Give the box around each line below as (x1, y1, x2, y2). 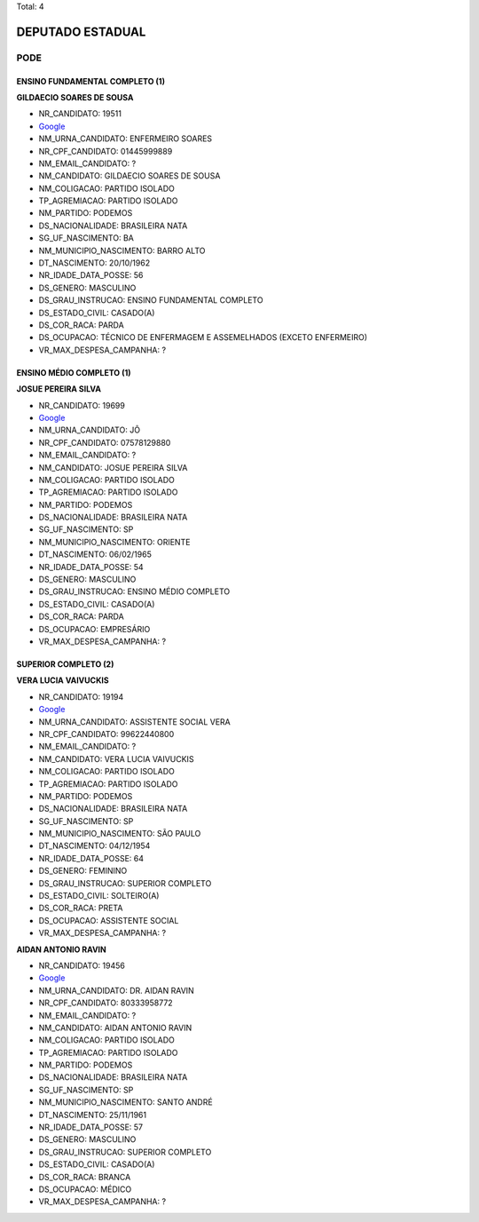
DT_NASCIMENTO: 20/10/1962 (38, 258, 151, 268)
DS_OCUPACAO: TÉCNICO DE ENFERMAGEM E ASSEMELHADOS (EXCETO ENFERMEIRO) (38, 332, 368, 343)
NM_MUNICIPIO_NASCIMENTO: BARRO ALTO (38, 245, 206, 256)
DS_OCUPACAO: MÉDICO (38, 1184, 132, 1194)
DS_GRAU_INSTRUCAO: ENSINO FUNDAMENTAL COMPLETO (38, 295, 263, 305)
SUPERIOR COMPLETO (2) (16, 658, 114, 670)
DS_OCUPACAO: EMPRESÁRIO (38, 623, 151, 634)
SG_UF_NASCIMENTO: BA (38, 233, 135, 243)
